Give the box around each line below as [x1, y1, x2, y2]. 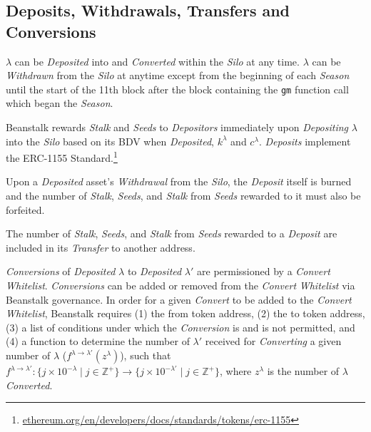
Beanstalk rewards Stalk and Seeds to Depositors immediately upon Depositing [6, 120, 349, 135]
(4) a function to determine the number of [6, 334, 190, 349]
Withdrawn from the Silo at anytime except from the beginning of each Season [6, 68, 350, 83]
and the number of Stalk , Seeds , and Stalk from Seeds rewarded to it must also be [6, 188, 361, 203]
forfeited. [6, 202, 45, 217]
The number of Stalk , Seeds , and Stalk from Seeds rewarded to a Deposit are [6, 226, 337, 241]
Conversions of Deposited [6, 264, 116, 279]
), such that [120, 348, 171, 362]
